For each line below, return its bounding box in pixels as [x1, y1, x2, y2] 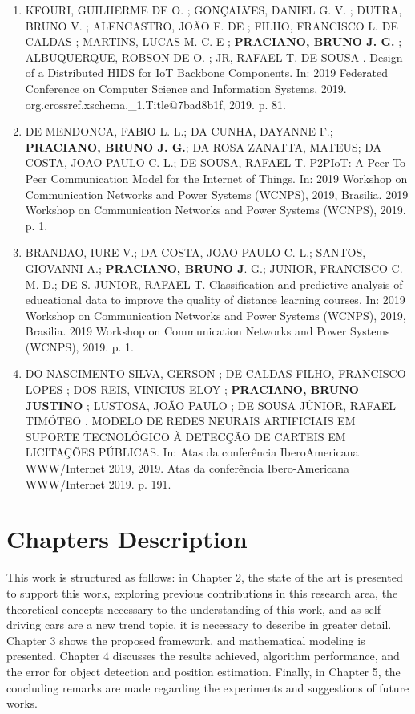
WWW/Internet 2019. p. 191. [25, 475, 171, 492]
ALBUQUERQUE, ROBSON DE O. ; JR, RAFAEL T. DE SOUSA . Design [25, 48, 403, 65]
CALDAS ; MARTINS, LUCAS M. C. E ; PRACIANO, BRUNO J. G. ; [25, 33, 402, 50]
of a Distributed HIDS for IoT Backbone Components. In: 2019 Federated [25, 64, 388, 81]
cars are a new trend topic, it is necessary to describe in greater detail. [44, 616, 392, 633]
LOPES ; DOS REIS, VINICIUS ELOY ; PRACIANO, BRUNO [25, 381, 359, 398]
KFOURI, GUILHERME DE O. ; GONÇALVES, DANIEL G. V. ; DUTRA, [25, 2, 402, 18]
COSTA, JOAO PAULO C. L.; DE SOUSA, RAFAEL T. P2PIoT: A [25, 154, 364, 171]
